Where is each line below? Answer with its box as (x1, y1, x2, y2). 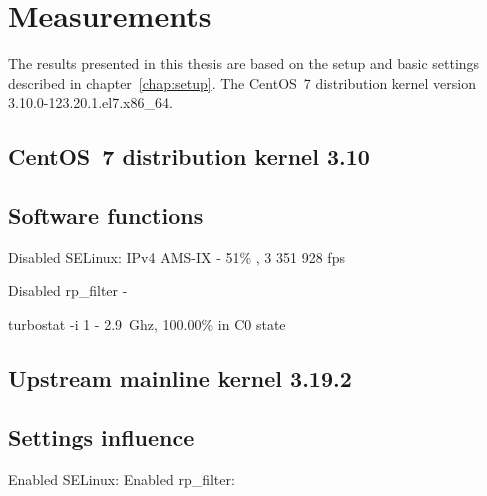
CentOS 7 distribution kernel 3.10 (8, 141, 370, 172)
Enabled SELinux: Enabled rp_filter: (8, 468, 235, 489)
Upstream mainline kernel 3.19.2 (8, 363, 352, 394)
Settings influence (8, 421, 195, 452)
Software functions (8, 200, 204, 231)
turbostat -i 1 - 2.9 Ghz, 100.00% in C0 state (8, 314, 286, 335)
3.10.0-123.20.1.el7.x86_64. (8, 92, 173, 113)
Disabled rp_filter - (8, 280, 128, 301)
